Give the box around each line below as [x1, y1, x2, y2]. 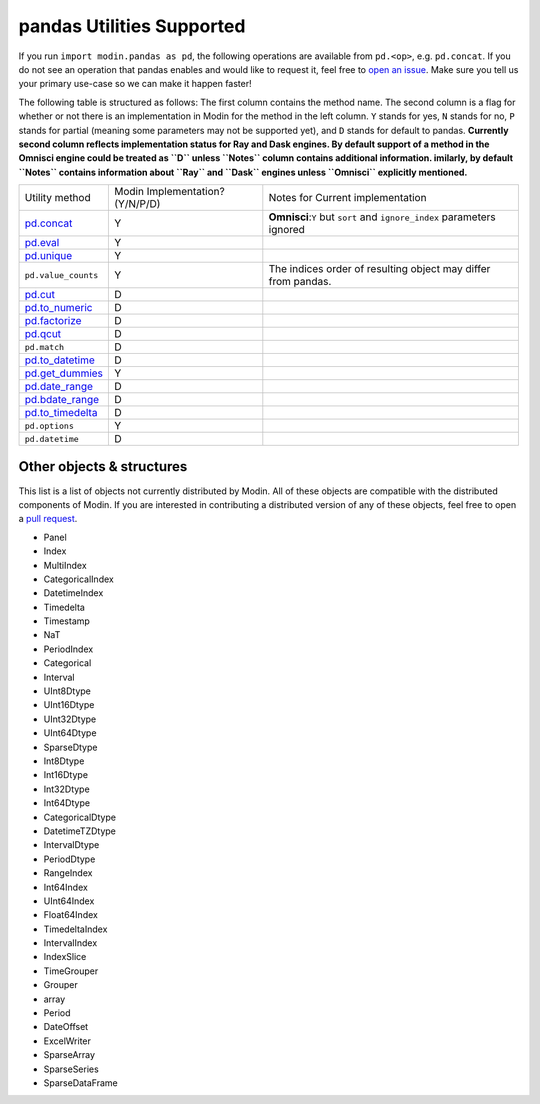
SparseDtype [43, 741, 98, 753]
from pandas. [268, 275, 332, 289]
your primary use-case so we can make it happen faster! [18, 78, 252, 90]
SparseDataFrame [43, 1076, 119, 1089]
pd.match [24, 341, 65, 352]
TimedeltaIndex [43, 923, 108, 935]
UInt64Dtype [43, 727, 97, 739]
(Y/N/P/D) [114, 197, 161, 211]
